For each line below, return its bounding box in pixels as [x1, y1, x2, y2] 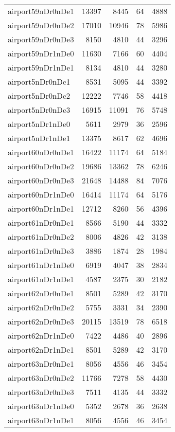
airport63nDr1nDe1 [8, 414, 74, 426]
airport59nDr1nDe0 [8, 48, 74, 59]
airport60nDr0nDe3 [8, 175, 74, 186]
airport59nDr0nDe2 [8, 19, 74, 31]
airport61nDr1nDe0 [8, 259, 74, 270]
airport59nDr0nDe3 [8, 34, 74, 45]
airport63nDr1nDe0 [8, 400, 74, 412]
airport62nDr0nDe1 [8, 288, 74, 299]
